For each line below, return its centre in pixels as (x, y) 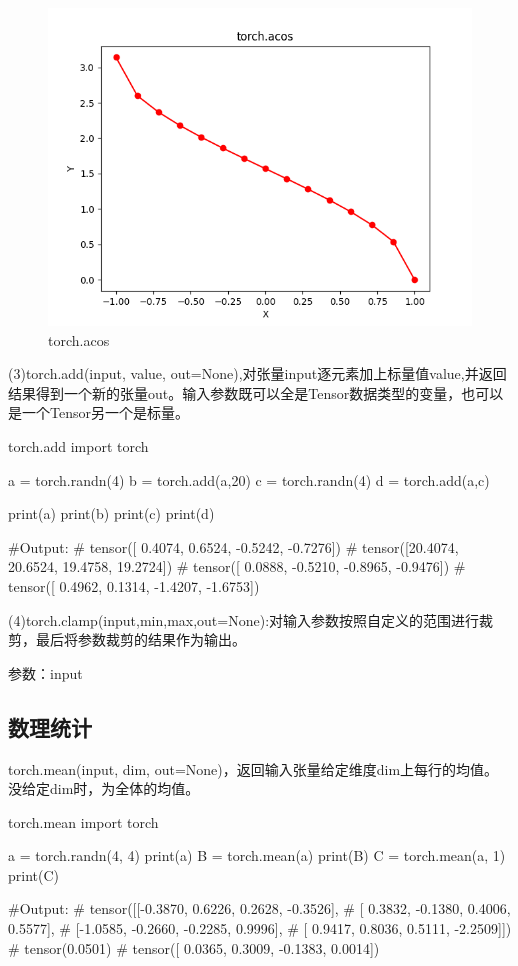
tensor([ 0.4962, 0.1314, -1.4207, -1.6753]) (134, 585)
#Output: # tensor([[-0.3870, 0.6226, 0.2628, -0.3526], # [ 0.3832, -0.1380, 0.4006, (259, 908)
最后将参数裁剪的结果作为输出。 (140, 639)
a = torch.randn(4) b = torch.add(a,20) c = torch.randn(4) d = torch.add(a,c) (249, 479)
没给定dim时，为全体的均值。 (104, 788)
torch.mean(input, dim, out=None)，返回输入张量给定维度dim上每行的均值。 (253, 768)
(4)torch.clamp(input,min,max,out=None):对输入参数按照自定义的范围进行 (244, 619)
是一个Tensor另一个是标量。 (98, 412)
